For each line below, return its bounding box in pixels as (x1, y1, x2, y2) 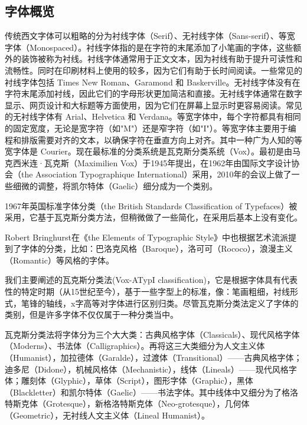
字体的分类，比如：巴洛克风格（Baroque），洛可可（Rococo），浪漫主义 (21, 242, 293, 255)
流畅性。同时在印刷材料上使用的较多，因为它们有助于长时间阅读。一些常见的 (5, 64, 302, 76)
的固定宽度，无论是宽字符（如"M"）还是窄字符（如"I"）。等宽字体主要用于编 (5, 121, 296, 134)
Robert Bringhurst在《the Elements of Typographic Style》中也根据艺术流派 (5, 230, 289, 243)
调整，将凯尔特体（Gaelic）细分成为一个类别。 (37, 179, 218, 192)
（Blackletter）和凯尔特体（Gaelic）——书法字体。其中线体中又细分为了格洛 (5, 386, 298, 398)
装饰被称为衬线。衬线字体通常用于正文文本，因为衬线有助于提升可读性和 (21, 52, 302, 65)
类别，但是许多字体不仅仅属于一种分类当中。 (5, 308, 178, 321)
